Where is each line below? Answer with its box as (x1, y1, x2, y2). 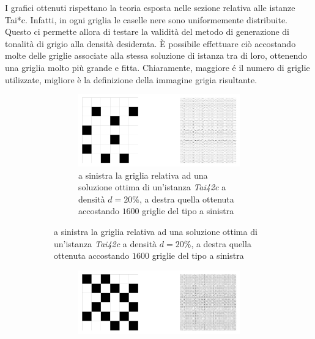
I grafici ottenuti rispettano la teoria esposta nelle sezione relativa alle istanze (5, 1, 295, 13)
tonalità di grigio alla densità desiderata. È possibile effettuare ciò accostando (5, 37, 296, 50)
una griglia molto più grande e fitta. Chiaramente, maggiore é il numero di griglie (5, 61, 310, 73)
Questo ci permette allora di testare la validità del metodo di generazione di (5, 25, 290, 38)
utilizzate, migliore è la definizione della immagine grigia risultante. (5, 73, 258, 86)
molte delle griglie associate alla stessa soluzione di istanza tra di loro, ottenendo (5, 49, 308, 62)
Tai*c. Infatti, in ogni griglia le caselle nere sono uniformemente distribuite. (5, 13, 288, 26)
